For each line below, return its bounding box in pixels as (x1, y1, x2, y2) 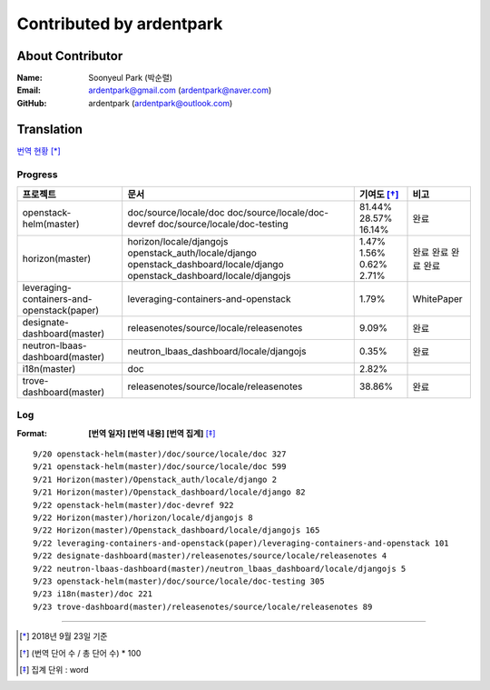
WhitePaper (412, 292, 463, 305)
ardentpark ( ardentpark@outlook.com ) (88, 97, 233, 108)
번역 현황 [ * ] (16, 145, 61, 156)
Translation (16, 121, 83, 136)
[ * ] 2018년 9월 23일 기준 (19, 631, 108, 642)
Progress (16, 168, 58, 181)
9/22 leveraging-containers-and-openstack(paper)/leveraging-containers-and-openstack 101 (33, 537, 449, 548)
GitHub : (16, 97, 47, 108)
